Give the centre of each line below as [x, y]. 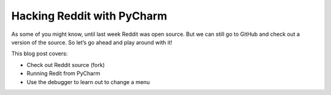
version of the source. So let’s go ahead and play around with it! [92, 42]
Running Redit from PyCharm [63, 74]
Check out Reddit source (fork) [66, 65]
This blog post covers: [40, 54]
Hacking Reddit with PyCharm [89, 16]
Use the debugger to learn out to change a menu [88, 82]
